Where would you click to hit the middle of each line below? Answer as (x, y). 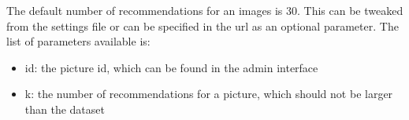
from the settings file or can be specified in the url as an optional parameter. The (203, 25)
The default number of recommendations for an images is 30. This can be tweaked (205, 10)
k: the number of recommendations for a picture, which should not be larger (209, 94)
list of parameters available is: (78, 41)
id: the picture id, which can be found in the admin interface (171, 67)
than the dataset (65, 109)
